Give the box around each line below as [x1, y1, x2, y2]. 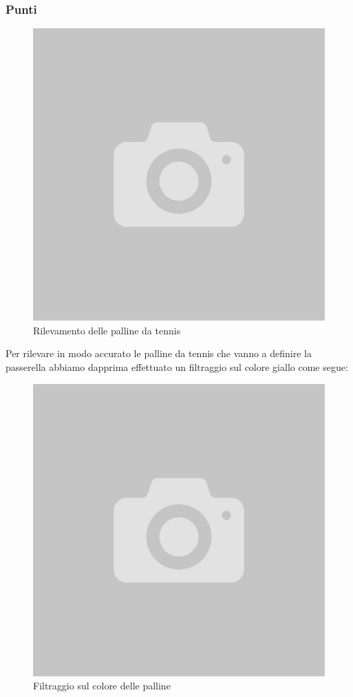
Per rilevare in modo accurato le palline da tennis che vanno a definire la [6, 346, 312, 361]
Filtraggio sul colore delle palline [33, 678, 171, 693]
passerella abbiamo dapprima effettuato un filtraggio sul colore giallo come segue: [6, 360, 348, 374]
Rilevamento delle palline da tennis [33, 323, 181, 337]
